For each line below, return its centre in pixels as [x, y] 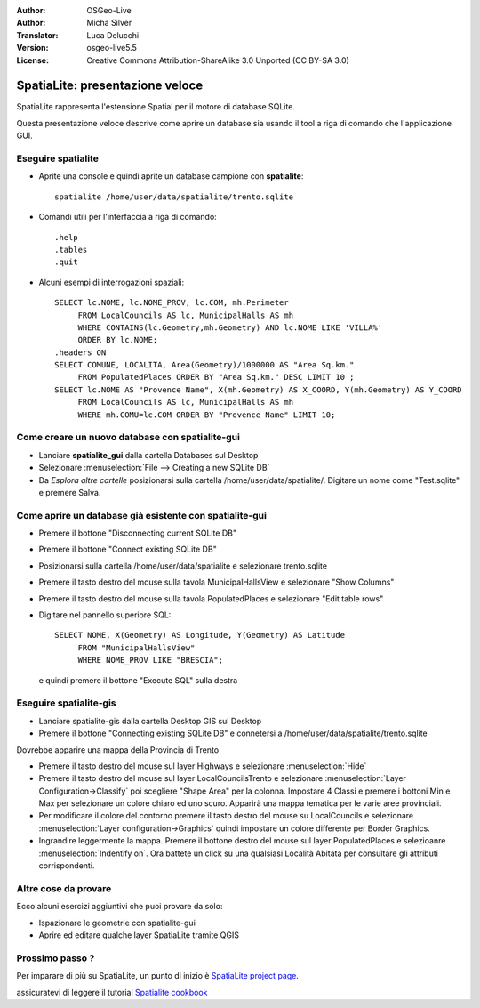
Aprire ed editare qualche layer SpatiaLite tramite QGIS [139, 935]
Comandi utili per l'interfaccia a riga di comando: [128, 217]
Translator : [37, 35]
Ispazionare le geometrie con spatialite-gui [117, 923]
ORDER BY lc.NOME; [118, 340]
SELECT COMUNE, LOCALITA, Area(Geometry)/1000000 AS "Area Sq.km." [204, 365]
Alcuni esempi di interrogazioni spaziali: [112, 282]
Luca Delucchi [113, 35]
